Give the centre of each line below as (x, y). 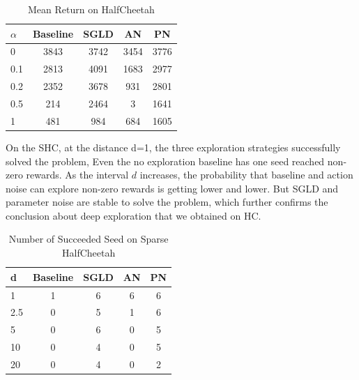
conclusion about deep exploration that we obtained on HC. (133, 215)
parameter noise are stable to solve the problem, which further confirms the (167, 202)
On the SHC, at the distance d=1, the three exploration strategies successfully (173, 147)
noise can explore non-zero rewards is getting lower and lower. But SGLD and (172, 188)
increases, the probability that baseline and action (246, 175)
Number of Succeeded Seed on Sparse (89, 239)
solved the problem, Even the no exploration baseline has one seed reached (165, 161)
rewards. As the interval (77, 175)
